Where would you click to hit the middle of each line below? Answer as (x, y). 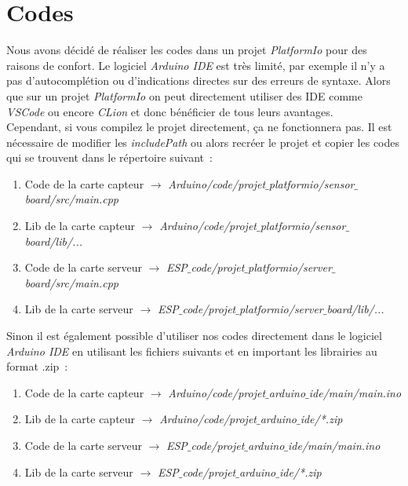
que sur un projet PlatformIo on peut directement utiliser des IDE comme (184, 95)
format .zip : (37, 366)
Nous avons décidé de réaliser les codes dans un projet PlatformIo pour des (187, 50)
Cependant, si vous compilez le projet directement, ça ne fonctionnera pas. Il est (199, 127)
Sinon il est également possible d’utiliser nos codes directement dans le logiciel (194, 336)
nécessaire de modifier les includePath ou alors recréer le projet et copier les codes (203, 142)
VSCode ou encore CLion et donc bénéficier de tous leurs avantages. (170, 111)
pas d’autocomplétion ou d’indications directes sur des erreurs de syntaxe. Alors (199, 80)
